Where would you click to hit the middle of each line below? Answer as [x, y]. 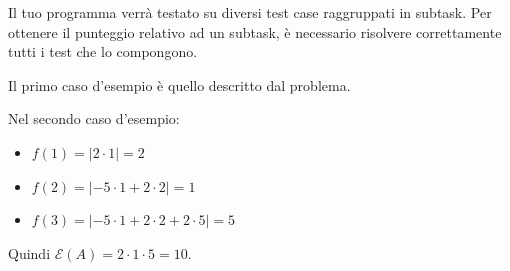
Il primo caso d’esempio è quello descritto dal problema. [179, 84]
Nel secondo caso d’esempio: [94, 118]
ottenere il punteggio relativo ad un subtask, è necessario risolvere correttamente [255, 31]
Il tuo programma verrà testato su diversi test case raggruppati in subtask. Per [250, 12]
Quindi [29, 252]
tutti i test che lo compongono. [103, 51]
